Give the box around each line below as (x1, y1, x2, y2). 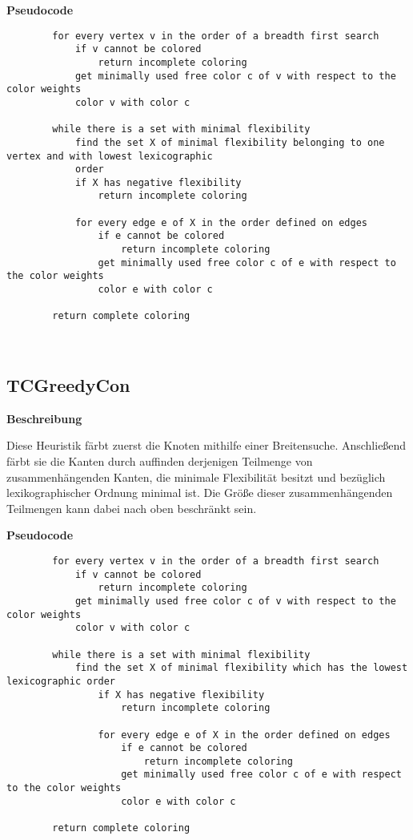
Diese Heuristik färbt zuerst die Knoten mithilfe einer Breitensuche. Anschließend (6, 437, 407, 454)
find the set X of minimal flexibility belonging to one (74, 136, 385, 148)
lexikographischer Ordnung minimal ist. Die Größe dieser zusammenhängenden (6, 484, 393, 501)
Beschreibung (6, 410, 82, 426)
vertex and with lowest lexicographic (6, 150, 213, 162)
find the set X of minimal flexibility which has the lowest (74, 662, 408, 674)
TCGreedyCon (6, 373, 130, 398)
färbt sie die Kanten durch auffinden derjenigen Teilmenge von (6, 453, 313, 470)
